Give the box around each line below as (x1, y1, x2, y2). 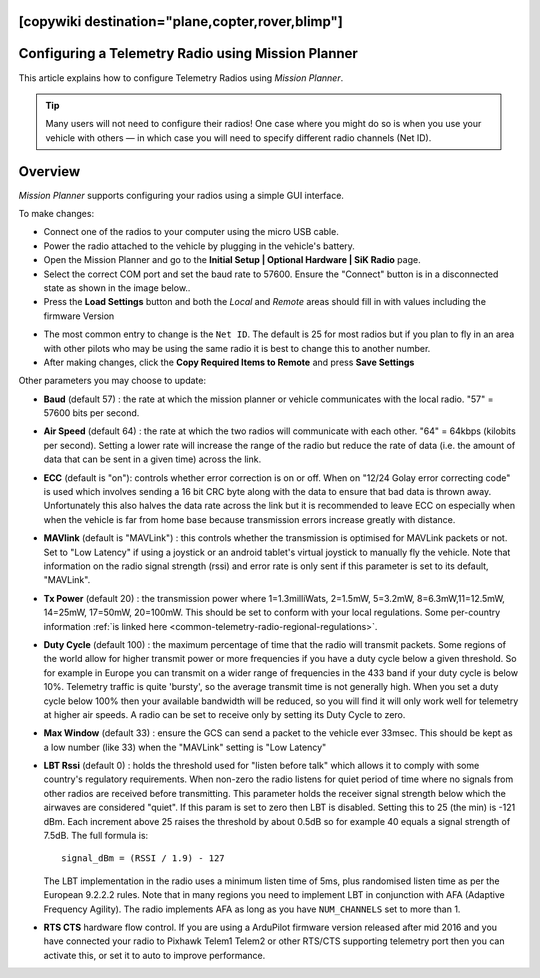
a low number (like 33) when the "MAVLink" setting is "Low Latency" (43, 741, 327, 753)
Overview (18, 163, 81, 180)
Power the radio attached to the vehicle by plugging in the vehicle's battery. (43, 240, 355, 252)
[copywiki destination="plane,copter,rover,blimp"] (18, 13, 344, 30)
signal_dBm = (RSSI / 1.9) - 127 (61, 853, 225, 864)
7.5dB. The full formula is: (43, 830, 149, 842)
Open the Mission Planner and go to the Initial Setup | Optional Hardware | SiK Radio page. (43, 254, 421, 266)
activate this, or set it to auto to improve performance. (43, 949, 266, 961)
